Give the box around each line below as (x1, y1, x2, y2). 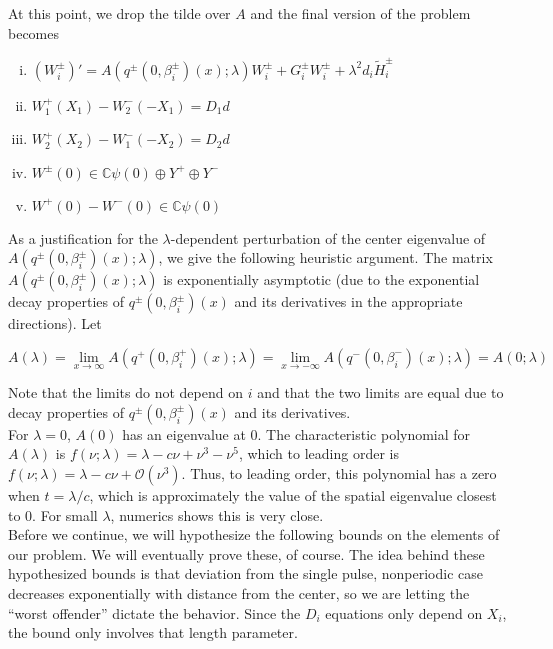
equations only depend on (325, 602, 483, 623)
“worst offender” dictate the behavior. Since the (8, 602, 301, 623)
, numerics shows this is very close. (110, 504, 324, 525)
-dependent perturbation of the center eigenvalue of (170, 227, 486, 248)
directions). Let (8, 313, 102, 334)
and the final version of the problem (250, 3, 471, 23)
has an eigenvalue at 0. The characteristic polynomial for (122, 423, 471, 444)
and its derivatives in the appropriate (234, 291, 463, 312)
